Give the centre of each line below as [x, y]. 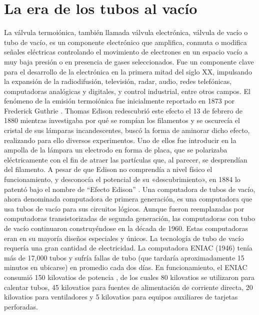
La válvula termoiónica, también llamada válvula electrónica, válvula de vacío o [126, 32]
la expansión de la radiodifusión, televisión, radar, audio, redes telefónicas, [118, 81]
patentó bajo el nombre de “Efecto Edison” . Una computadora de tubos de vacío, [130, 189]
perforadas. [21, 306]
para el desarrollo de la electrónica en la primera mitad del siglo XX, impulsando [128, 71]
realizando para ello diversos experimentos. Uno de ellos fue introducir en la [120, 140]
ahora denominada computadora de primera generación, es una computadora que [128, 199]
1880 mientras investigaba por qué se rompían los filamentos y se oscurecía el [122, 120]
